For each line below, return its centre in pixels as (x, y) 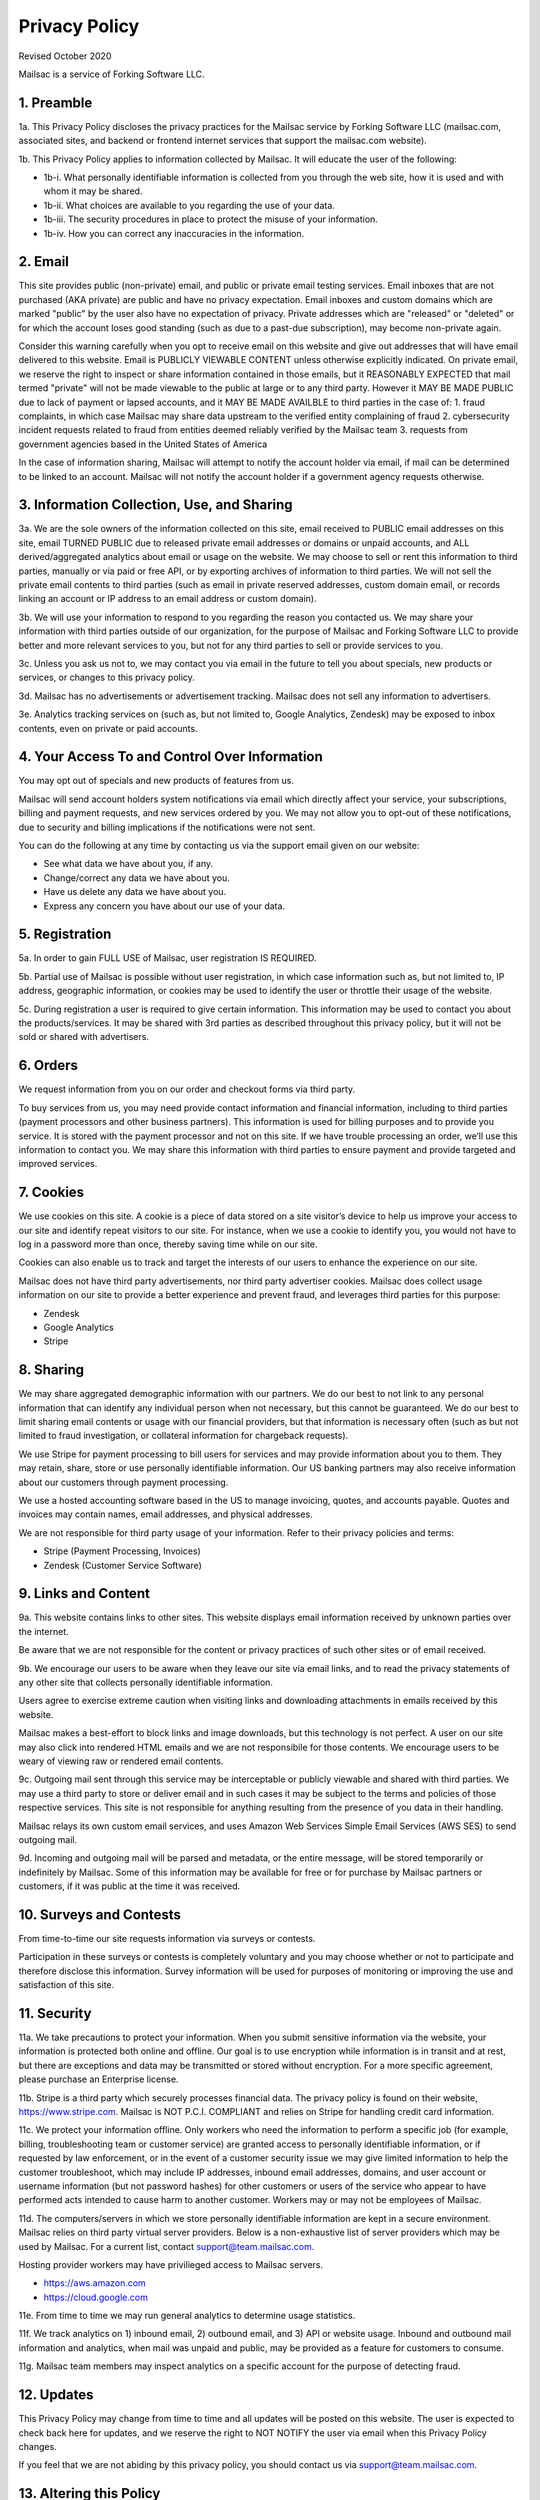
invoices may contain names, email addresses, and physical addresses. (166, 1514)
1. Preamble (55, 102)
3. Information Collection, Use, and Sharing (156, 505)
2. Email (44, 261)
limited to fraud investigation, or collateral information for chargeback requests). (183, 1436)
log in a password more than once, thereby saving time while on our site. (168, 1244)
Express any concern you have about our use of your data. (164, 906)
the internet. (43, 1631)
